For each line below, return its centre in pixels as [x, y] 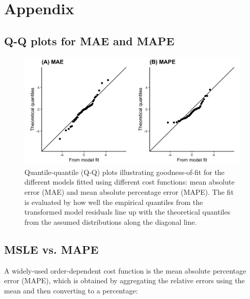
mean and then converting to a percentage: [71, 290]
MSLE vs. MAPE [51, 249]
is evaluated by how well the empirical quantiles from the [114, 202]
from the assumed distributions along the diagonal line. [111, 221]
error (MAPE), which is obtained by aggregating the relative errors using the [124, 280]
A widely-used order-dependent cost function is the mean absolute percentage [125, 270]
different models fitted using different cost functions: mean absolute [130, 182]
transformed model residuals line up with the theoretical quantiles [128, 212]
